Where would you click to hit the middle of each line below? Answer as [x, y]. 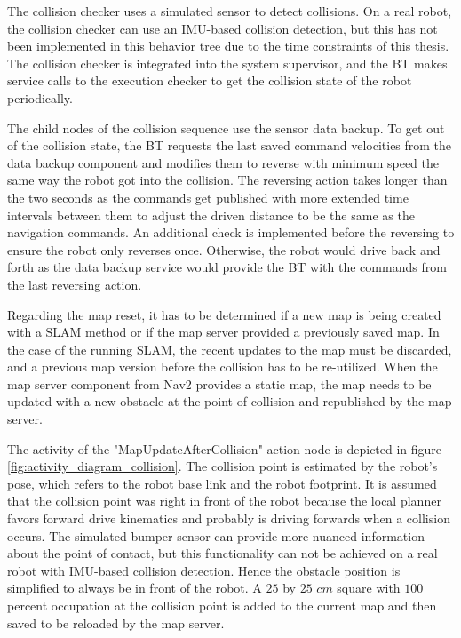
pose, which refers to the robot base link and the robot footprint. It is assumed [222, 483]
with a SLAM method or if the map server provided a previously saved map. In [223, 332]
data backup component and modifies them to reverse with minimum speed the [223, 162]
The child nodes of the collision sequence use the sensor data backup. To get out [226, 128]
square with [369, 588]
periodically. [40, 97]
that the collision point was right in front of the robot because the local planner [224, 501]
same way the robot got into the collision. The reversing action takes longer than [227, 180]
